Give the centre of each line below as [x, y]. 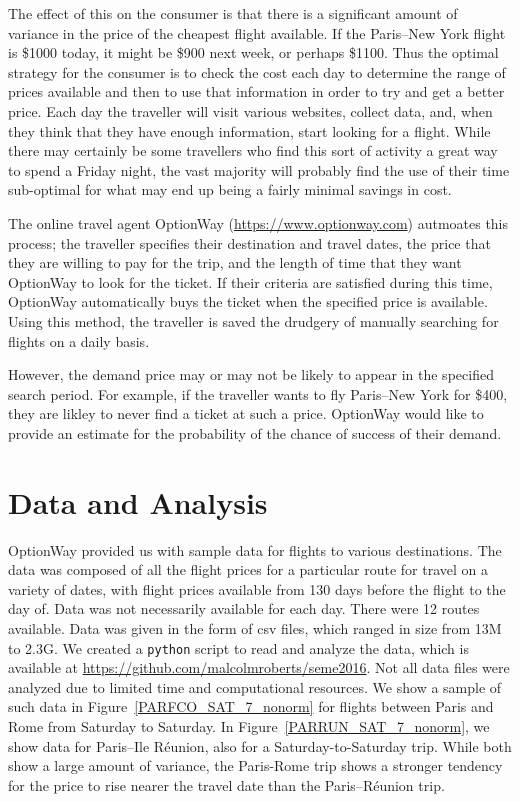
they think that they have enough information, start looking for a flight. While [249, 130]
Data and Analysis [138, 501]
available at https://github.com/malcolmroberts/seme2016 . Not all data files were [259, 667]
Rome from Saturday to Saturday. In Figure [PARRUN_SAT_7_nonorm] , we [249, 726]
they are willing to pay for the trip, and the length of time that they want [235, 262]
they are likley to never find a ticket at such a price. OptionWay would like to [246, 413]
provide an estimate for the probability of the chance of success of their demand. [255, 432]
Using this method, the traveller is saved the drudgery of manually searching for [253, 320]
